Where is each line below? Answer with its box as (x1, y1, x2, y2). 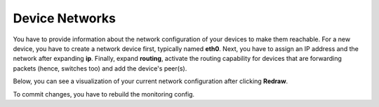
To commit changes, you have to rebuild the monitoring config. (13, 90, 195, 98)
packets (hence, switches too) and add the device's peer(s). (13, 64, 187, 73)
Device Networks (13, 10, 116, 26)
